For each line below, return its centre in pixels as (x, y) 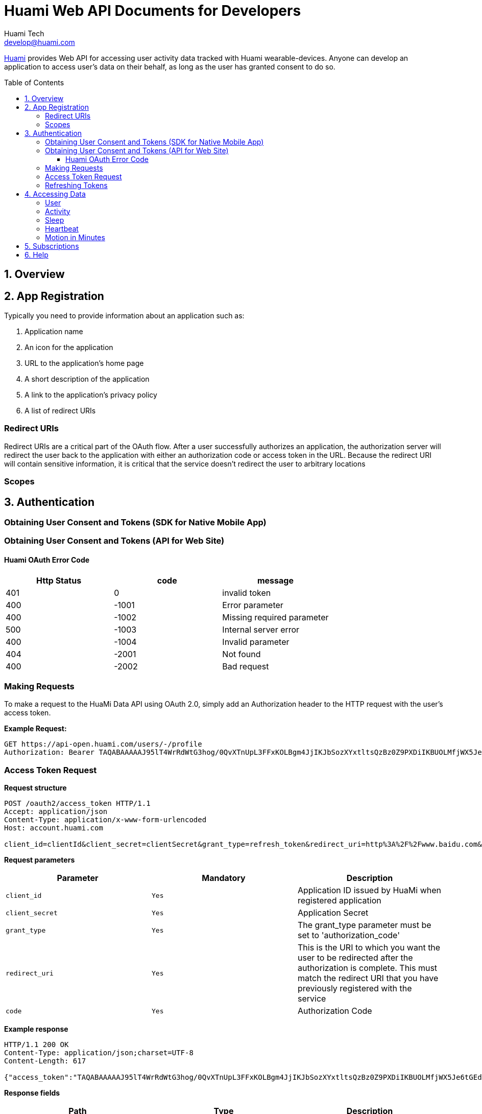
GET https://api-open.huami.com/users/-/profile (103, 744)
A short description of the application (87, 379)
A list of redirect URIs (60, 411)
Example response (36, 1029)
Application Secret (333, 913)
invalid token (247, 593)
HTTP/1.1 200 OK (37, 1045)
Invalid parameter (256, 642)
